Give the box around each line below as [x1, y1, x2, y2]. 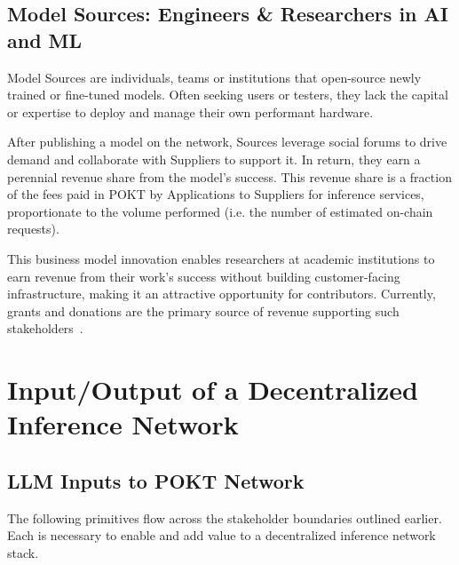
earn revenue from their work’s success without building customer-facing [7, 267, 400, 285]
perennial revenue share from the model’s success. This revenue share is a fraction [7, 167, 452, 186]
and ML [7, 26, 83, 53]
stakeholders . [7, 319, 83, 338]
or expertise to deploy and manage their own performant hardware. [7, 102, 374, 121]
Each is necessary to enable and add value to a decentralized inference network [7, 526, 436, 545]
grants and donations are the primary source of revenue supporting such [7, 301, 400, 320]
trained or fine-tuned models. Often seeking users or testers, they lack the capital [7, 85, 448, 104]
